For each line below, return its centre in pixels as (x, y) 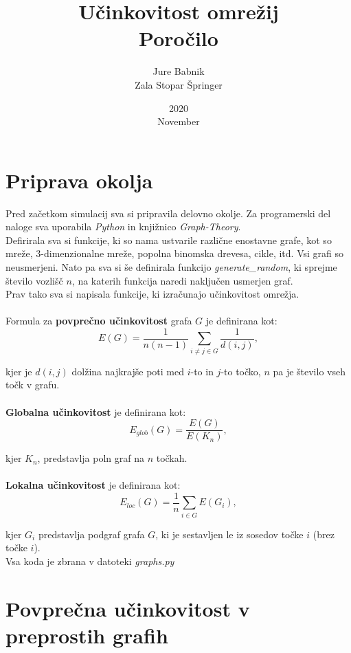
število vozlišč (34, 280)
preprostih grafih (87, 635)
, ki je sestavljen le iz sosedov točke (229, 534)
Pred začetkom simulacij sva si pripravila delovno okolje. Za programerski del (168, 213)
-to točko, (241, 371)
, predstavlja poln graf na (91, 458)
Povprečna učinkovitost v (128, 608)
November (179, 121)
